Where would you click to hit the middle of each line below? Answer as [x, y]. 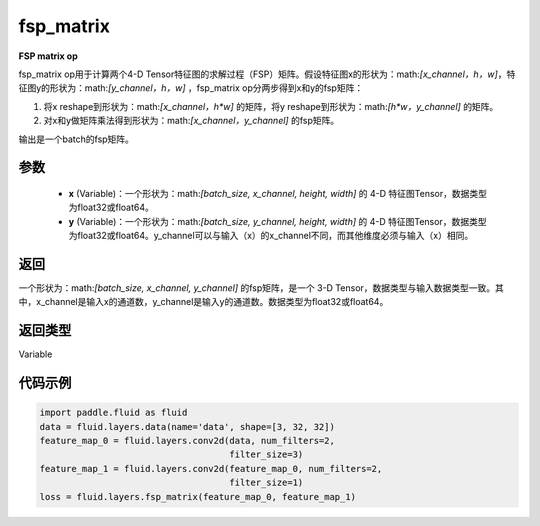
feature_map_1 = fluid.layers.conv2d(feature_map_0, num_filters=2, [211, 468]
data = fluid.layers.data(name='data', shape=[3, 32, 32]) [187, 426]
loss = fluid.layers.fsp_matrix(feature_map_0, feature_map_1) [198, 496]
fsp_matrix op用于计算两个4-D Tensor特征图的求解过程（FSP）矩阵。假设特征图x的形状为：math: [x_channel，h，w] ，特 [267, 74]
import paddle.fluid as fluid [113, 413]
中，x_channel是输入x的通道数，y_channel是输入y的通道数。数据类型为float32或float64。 [203, 302]
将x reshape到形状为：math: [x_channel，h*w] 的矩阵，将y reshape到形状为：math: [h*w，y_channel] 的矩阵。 [271, 106]
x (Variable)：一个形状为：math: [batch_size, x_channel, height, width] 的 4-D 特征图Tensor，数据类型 [277, 193]
